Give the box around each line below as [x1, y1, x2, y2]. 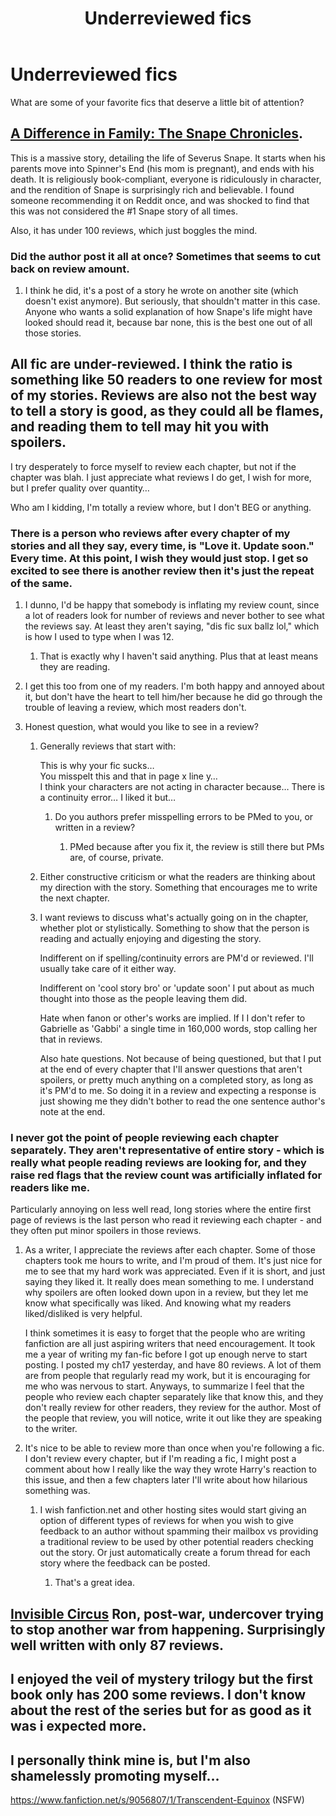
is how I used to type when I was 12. [24, 631, 175, 643]
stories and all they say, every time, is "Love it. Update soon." [10, 538, 315, 552]
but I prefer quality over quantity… [10, 482, 150, 494]
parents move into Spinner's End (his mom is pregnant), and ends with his [10, 162, 315, 174]
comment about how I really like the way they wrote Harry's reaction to [24, 1463, 318, 1476]
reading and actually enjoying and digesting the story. [39, 933, 262, 945]
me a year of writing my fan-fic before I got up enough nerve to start [24, 1348, 308, 1361]
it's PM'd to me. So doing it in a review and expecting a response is [39, 1085, 317, 1097]
